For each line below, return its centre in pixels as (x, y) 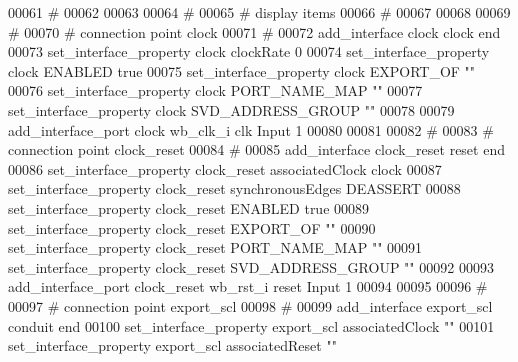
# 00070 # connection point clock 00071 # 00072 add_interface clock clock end (254, 31)
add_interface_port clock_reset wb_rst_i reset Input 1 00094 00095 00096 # (248, 286)
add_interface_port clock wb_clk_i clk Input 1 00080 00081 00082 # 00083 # (251, 129)
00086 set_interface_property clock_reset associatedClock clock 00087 (225, 168)
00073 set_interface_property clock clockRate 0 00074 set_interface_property (249, 51)
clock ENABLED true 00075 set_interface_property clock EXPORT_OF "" (242, 70)
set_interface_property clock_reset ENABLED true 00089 (189, 207)
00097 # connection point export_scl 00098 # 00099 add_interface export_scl (250, 305)
